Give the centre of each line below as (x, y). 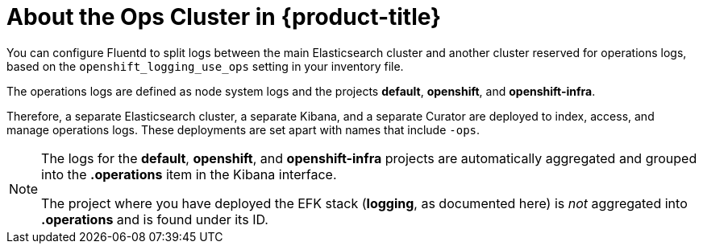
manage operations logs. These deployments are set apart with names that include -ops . (243, 129)
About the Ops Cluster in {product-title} (224, 17)
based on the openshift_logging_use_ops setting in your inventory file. (205, 66)
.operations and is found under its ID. (155, 219)
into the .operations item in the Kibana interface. (189, 174)
